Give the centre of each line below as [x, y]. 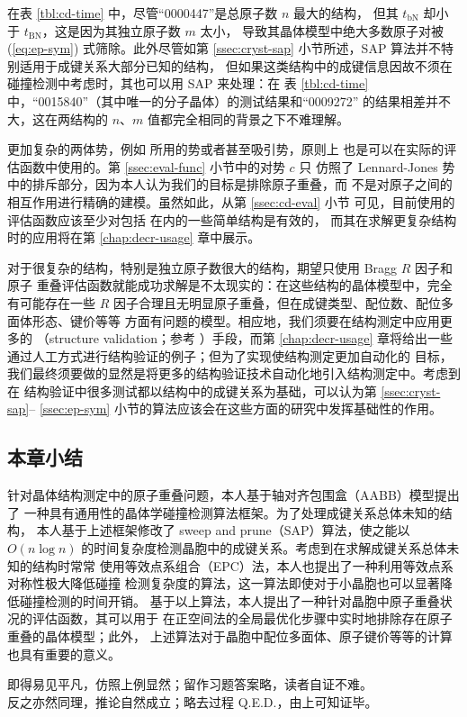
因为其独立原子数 [130, 30]
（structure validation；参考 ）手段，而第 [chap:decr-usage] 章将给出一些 [244, 338]
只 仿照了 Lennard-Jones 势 [377, 166]
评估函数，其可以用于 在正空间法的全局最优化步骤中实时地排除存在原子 [242, 618]
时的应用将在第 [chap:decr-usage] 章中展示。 [134, 237]
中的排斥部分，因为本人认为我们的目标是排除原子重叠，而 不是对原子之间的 [230, 184]
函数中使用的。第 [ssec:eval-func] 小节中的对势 [152, 166]
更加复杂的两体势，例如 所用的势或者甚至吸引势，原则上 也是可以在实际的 [226, 149]
